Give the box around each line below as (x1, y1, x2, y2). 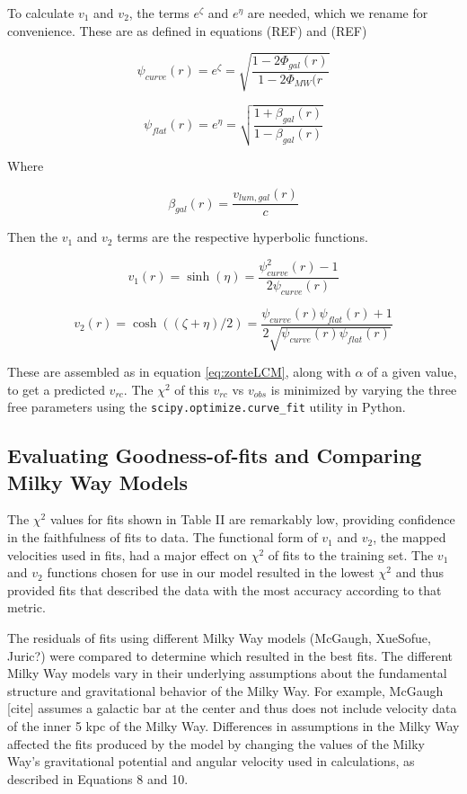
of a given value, (367, 362, 457, 381)
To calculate (7, 4, 75, 22)
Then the (7, 227, 57, 246)
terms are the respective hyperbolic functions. (117, 227, 368, 246)
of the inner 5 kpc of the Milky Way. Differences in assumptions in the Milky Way (7, 717, 460, 736)
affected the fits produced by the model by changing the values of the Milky (7, 734, 425, 753)
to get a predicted (7, 379, 105, 398)
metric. (7, 598, 46, 617)
